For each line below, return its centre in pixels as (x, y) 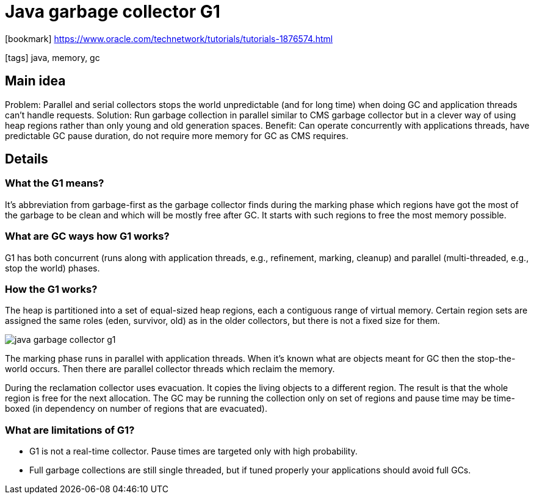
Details (27, 159)
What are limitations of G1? (70, 430)
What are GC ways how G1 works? (87, 236)
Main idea (35, 81)
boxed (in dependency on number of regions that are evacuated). (136, 409)
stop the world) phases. (52, 268)
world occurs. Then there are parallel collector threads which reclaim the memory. (170, 369)
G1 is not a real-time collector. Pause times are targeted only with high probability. (193, 451)
